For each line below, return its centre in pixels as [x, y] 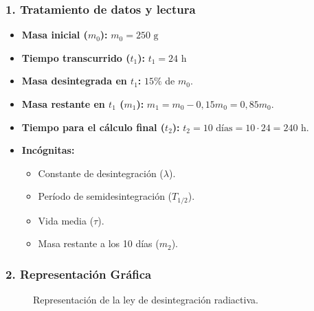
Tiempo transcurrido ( [76, 57]
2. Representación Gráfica [79, 274]
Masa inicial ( [55, 35]
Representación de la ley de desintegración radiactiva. [146, 300]
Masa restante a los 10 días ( [99, 243]
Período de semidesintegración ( [105, 196]
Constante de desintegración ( [101, 173]
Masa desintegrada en [74, 81]
